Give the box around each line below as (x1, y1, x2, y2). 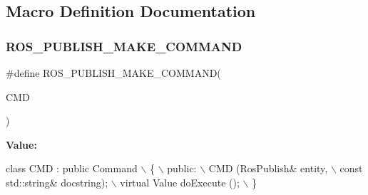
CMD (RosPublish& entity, (208, 161, 328, 176)
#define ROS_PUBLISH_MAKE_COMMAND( (6, 65, 221, 80)
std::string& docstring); (6, 174, 108, 189)
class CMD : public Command (6, 161, 138, 176)
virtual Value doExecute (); (120, 174, 240, 189)
